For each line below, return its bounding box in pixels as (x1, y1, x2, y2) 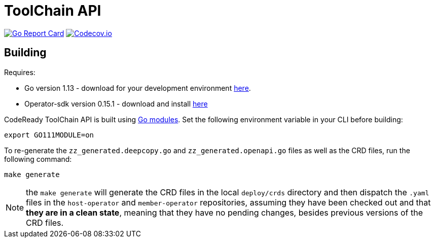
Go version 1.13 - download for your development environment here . (24, 83, 251, 92)
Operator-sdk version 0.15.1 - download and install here (24, 99, 208, 108)
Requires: (4, 67, 35, 77)
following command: (4, 154, 72, 163)
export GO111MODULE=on (4, 130, 94, 139)
